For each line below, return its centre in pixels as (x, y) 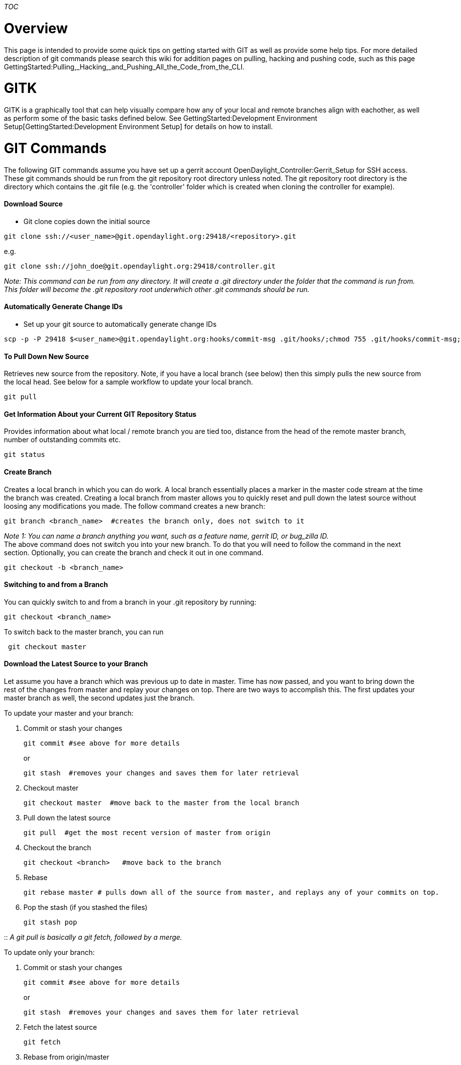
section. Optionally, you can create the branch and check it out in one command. (134, 552)
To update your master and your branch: (69, 713)
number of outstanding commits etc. (63, 440)
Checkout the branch (57, 848)
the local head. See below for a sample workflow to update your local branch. (129, 382)
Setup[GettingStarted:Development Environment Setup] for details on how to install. (138, 126)
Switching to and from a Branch (56, 585)
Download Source (33, 204)
